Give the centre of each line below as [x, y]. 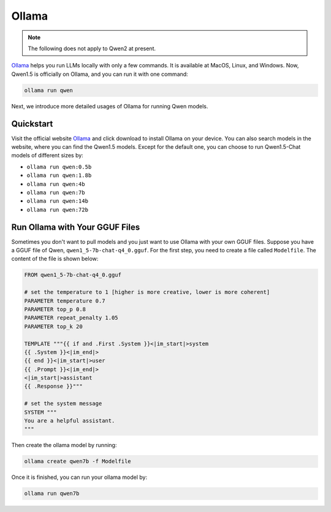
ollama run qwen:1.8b [59, 175]
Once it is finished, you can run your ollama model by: [79, 477]
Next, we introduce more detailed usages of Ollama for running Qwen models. [110, 106]
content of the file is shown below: [55, 259]
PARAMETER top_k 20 [53, 326]
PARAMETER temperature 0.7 [65, 301]
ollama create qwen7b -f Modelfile [78, 461]
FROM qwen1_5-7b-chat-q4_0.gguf [73, 275]
